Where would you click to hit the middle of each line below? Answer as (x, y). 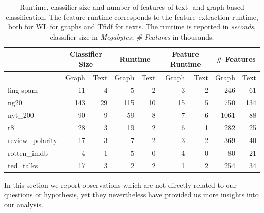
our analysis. (24, 204)
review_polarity (32, 140)
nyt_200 (21, 115)
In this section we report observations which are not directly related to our (120, 184)
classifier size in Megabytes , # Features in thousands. (132, 36)
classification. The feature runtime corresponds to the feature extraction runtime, (132, 16)
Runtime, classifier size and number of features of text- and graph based (132, 7)
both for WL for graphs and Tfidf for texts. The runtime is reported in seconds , (132, 27)
